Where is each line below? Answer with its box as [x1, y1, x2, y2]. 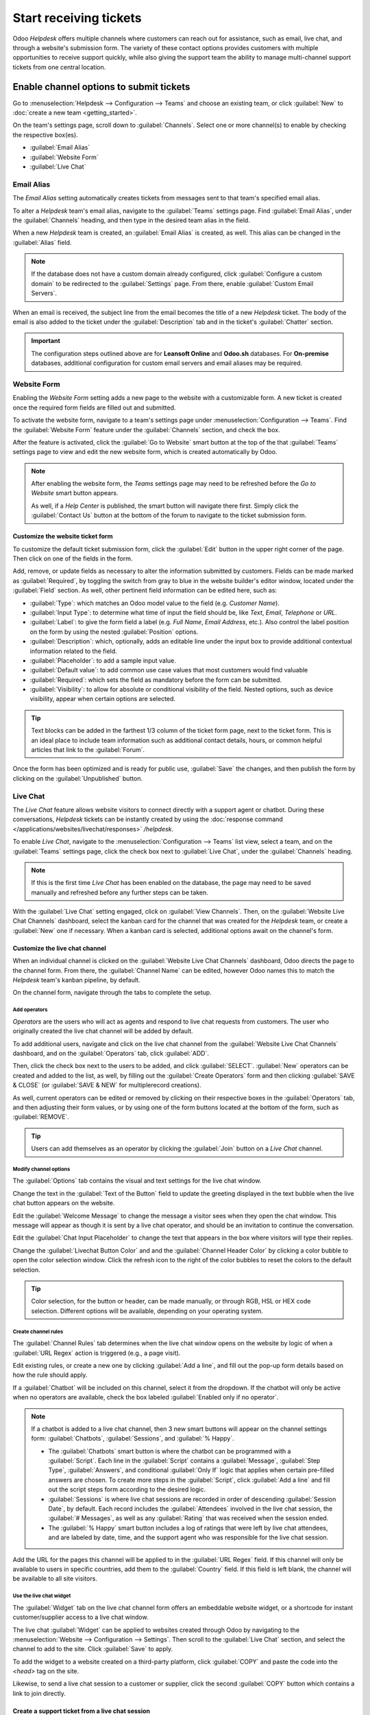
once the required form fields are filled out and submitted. [12, 403, 176, 412]
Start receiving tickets [12, 10, 142, 25]
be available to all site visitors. [12, 1574, 97, 1583]
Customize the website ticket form [12, 532, 113, 541]
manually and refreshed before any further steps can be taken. [31, 888, 208, 897]
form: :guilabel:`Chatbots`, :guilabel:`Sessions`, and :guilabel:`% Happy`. [31, 1434, 234, 1443]
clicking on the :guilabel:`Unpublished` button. [12, 774, 143, 782]
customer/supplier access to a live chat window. [12, 1613, 149, 1622]
